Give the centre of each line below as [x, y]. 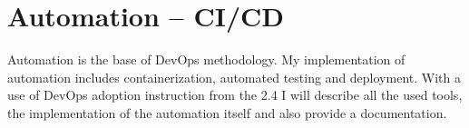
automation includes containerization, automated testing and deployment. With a [234, 77]
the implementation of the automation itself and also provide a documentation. [227, 112]
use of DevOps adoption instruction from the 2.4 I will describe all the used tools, [235, 95]
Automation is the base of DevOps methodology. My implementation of [206, 59]
